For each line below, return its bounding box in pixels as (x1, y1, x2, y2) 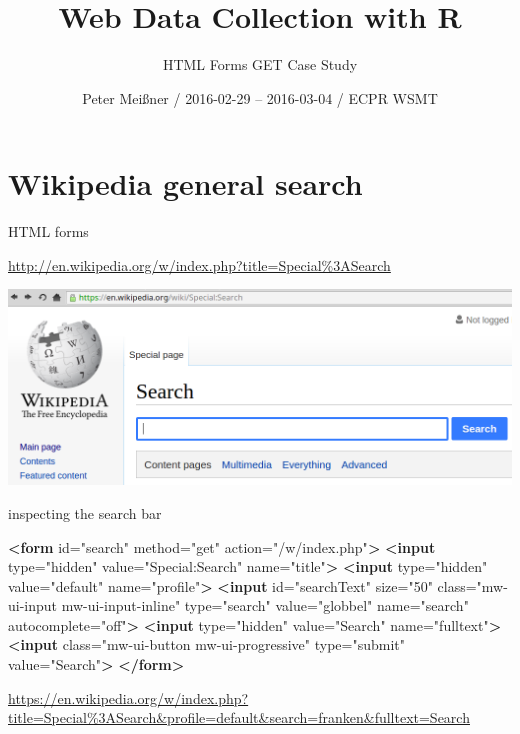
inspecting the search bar (8, 502, 162, 523)
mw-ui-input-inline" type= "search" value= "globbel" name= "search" (61, 595, 469, 616)
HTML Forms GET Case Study (162, 54, 358, 75)
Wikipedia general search (8, 163, 363, 204)
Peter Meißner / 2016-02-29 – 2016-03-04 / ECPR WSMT (82, 87, 438, 108)
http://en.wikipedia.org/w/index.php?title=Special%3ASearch (8, 254, 391, 275)
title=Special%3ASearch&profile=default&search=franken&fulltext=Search (8, 707, 470, 728)
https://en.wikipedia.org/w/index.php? (8, 687, 249, 708)
